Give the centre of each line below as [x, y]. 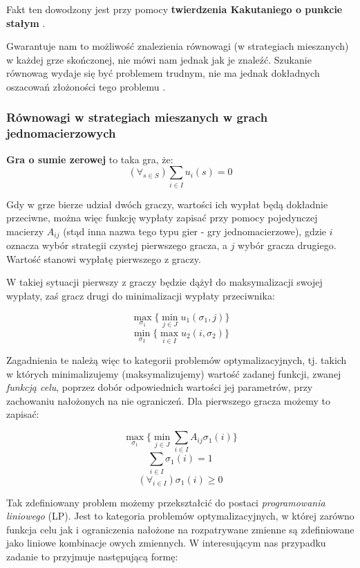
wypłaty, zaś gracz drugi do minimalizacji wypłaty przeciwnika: [141, 296]
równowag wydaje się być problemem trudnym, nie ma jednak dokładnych [163, 73]
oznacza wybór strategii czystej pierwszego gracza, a [117, 245]
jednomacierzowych [61, 133]
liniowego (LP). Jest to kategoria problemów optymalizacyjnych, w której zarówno [180, 516]
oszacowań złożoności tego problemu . [86, 86]
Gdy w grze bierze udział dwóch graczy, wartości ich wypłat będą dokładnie [167, 204]
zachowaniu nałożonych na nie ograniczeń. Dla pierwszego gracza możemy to [168, 400]
